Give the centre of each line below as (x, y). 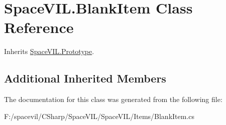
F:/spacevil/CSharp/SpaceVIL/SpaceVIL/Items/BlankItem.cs (99, 116)
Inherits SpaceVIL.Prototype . (49, 51)
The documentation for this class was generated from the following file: (113, 99)
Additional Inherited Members (85, 78)
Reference (39, 27)
